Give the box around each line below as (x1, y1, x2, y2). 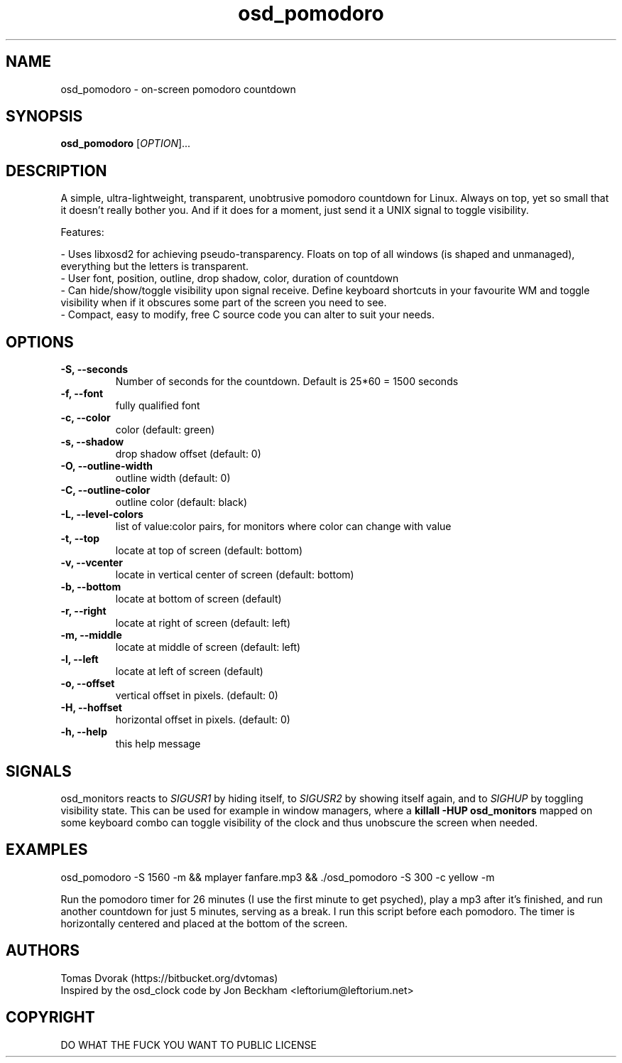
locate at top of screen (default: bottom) (115, 544, 303, 557)
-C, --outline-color (60, 484, 151, 497)
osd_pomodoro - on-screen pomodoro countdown (60, 82, 296, 95)
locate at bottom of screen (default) (115, 593, 282, 605)
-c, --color (60, 411, 111, 424)
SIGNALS (6, 762, 72, 780)
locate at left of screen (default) (115, 665, 263, 678)
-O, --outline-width (60, 460, 153, 473)
